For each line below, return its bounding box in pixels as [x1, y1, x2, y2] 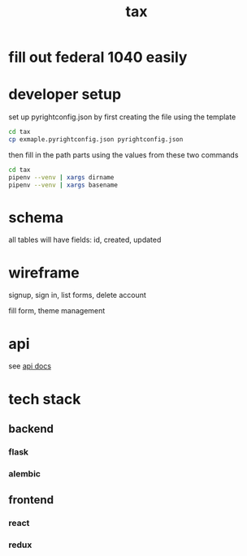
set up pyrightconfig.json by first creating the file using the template [8, 112, 236, 122]
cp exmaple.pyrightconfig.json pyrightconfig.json [8, 136, 184, 144]
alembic [8, 468, 41, 479]
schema [8, 208, 64, 226]
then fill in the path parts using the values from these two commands [8, 149, 239, 160]
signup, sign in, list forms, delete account [8, 291, 146, 300]
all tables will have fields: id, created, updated [8, 235, 162, 245]
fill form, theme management [8, 306, 106, 316]
